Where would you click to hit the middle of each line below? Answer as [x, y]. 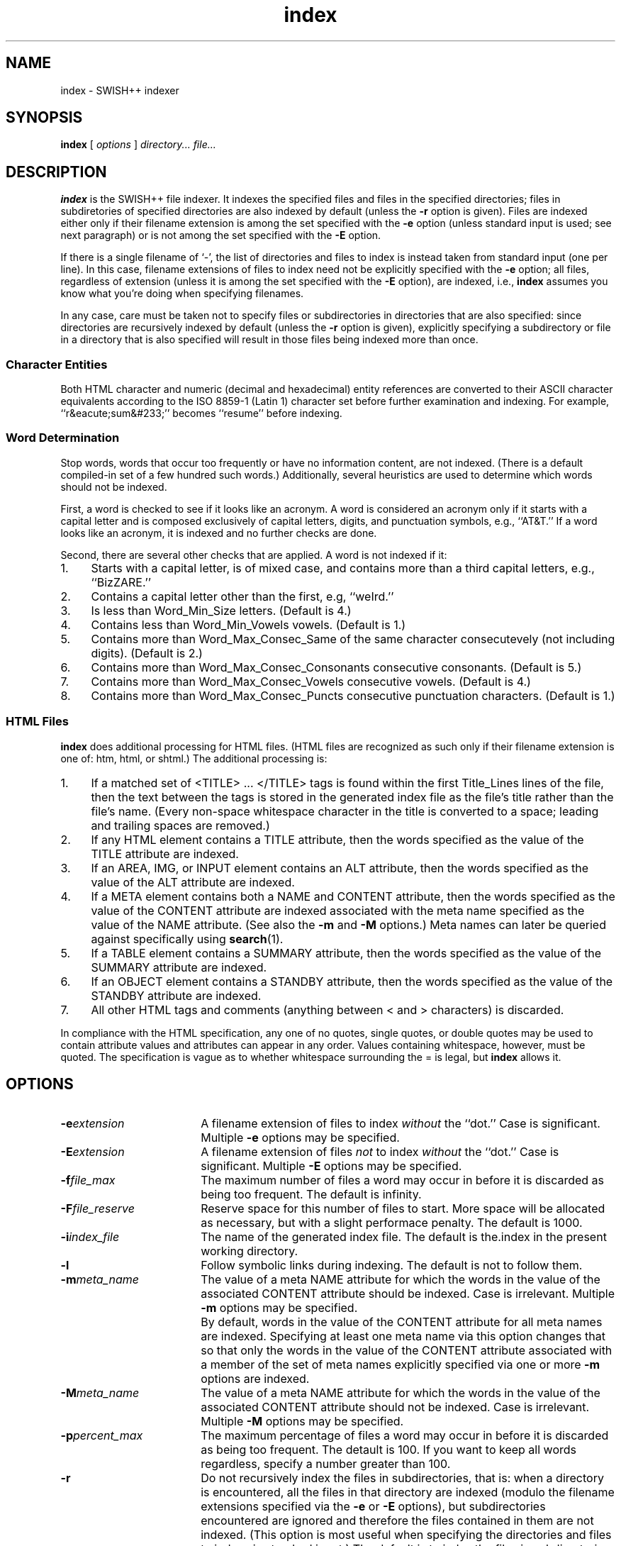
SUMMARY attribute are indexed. [179, 967]
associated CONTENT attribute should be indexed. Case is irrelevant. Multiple [408, 1294]
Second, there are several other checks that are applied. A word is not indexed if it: [254, 555]
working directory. [250, 1251]
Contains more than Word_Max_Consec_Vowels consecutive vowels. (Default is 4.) [311, 681]
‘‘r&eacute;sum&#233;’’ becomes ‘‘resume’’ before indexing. [201, 413]
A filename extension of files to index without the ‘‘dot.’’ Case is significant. [401, 1124]
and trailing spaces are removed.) [180, 825]
